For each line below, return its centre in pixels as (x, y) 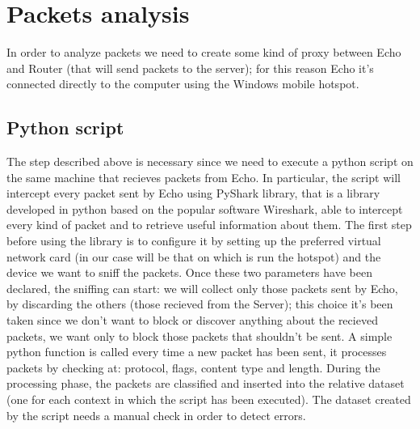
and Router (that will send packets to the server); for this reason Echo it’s (190, 68)
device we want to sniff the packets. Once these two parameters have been (189, 272)
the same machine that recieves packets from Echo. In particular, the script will (204, 177)
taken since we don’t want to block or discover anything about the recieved (192, 320)
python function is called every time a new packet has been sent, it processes (197, 352)
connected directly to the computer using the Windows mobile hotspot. (183, 84)
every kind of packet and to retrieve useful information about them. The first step (209, 225)
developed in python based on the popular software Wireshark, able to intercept (205, 208)
